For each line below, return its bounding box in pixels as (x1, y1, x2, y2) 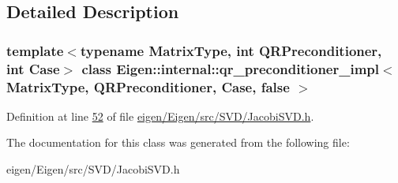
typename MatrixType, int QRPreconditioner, (80, 40, 382, 60)
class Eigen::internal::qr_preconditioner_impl (81, 58, 379, 78)
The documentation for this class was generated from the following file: (6, 134, 350, 151)
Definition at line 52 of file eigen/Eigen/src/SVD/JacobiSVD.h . (6, 107, 314, 124)
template (6, 40, 64, 60)
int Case (6, 58, 60, 78)
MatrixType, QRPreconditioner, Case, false (6, 77, 290, 96)
